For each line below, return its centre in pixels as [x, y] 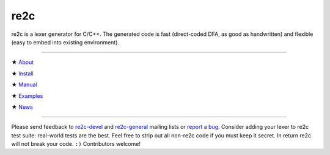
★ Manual [24, 84]
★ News [22, 107]
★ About [23, 62]
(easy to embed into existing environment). [65, 42]
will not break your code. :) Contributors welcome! [76, 144]
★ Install [22, 74]
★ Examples [27, 96]
